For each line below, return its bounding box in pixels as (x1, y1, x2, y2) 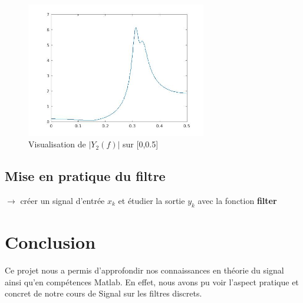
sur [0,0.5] (123, 138, 159, 150)
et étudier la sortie (118, 194, 185, 206)
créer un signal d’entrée (20, 194, 105, 206)
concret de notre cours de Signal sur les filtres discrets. (5, 287, 202, 299)
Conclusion (5, 229, 96, 253)
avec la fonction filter (197, 194, 277, 206)
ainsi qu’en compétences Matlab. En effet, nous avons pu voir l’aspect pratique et (5, 275, 299, 288)
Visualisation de (28, 138, 86, 150)
